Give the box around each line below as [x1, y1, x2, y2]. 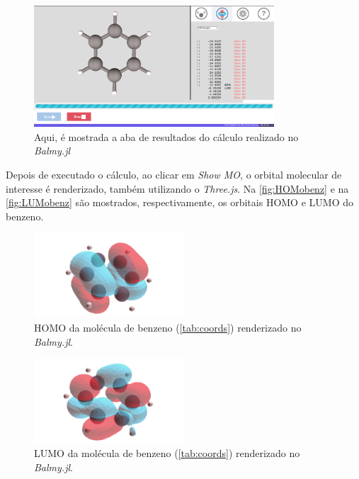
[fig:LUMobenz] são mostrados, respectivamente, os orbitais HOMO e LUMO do [6, 195, 353, 210]
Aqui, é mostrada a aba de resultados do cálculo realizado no [34, 129, 299, 144]
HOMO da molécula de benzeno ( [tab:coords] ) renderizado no [34, 320, 302, 335]
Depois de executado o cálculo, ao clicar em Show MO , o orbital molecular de [6, 167, 342, 182]
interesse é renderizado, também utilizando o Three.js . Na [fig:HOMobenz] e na [6, 181, 349, 196]
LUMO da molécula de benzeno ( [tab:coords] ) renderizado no [34, 446, 300, 461]
